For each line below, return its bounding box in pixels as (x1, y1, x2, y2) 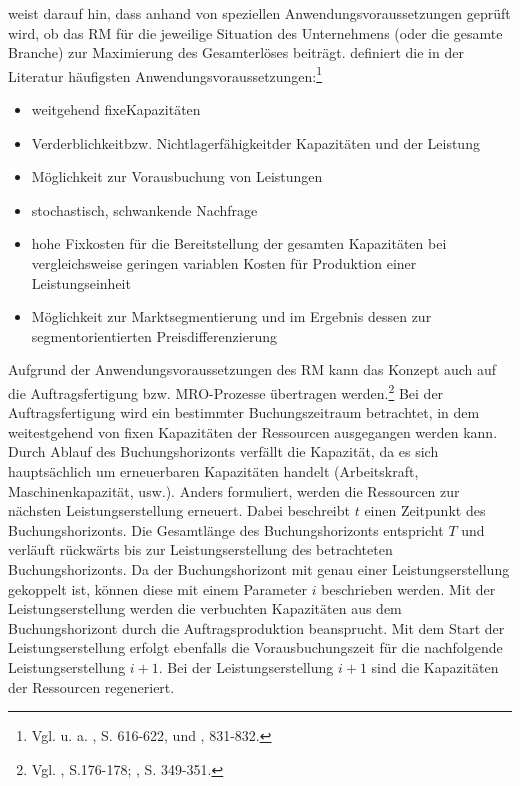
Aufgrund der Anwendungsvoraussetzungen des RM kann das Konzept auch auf (8, 359, 497, 380)
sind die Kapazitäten (371, 656, 499, 677)
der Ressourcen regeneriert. (8, 676, 175, 697)
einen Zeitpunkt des (364, 500, 486, 521)
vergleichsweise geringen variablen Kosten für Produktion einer (31, 253, 417, 273)
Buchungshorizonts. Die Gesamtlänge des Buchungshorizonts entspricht (8, 519, 444, 540)
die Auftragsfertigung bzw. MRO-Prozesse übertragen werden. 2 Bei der (8, 379, 444, 403)
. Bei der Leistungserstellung (158, 656, 334, 677)
